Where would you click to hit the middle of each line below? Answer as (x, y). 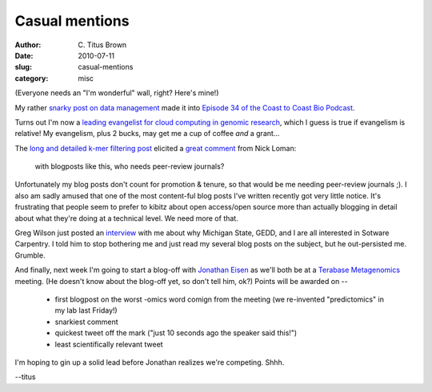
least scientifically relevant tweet (109, 344)
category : (32, 78)
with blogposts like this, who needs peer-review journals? (130, 166)
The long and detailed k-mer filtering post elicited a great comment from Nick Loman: (156, 148)
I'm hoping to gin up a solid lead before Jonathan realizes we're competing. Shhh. (150, 362)
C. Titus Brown (102, 45)
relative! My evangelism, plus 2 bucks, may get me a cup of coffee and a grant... (147, 134)
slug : (23, 67)
